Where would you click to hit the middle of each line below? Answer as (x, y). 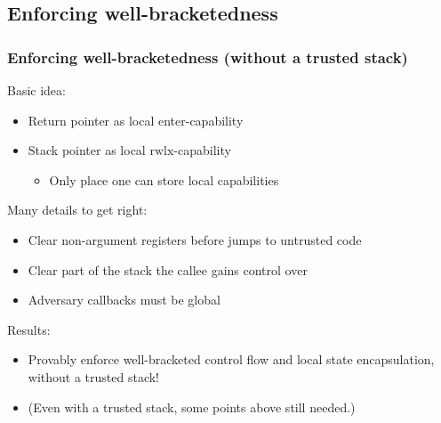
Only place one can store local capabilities (164, 179)
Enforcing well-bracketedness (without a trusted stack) (208, 57)
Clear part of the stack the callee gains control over (168, 269)
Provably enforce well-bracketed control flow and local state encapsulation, (231, 359)
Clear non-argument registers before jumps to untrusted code (195, 239)
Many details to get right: (77, 210)
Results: (29, 329)
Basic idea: (36, 90)
